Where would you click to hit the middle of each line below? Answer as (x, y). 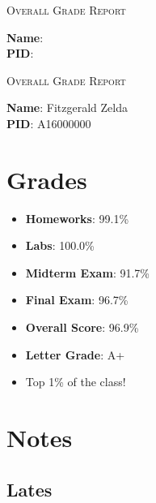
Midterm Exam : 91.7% (87, 272)
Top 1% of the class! (76, 382)
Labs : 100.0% (60, 245)
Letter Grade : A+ (75, 354)
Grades (47, 179)
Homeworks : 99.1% (77, 218)
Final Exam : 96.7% (77, 300)
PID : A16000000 (49, 123)
